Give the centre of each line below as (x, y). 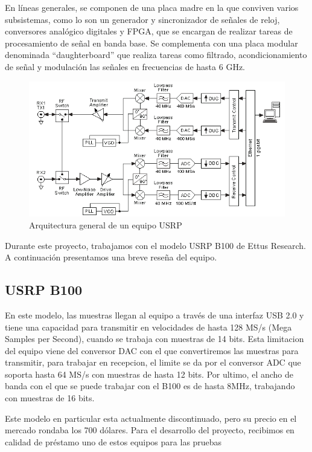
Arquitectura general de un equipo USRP (106, 224)
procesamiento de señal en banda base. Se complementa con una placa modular (151, 43)
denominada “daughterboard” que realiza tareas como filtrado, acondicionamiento (156, 55)
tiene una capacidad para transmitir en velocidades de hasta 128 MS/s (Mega (148, 327)
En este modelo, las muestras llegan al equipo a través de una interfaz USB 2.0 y (154, 315)
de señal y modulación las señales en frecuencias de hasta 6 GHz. (125, 66)
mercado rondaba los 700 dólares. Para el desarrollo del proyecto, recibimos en (150, 430)
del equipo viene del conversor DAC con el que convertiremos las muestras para (152, 350)
